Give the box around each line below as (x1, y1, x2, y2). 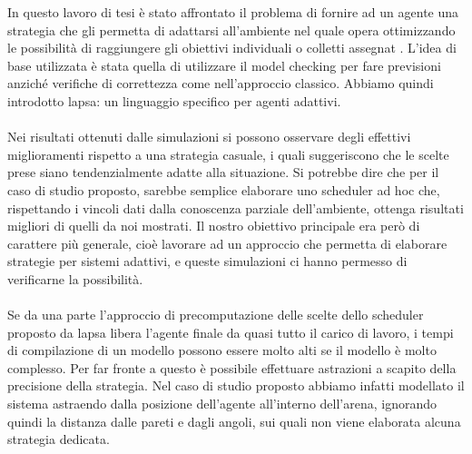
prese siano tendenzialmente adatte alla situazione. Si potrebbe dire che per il (7, 163, 439, 182)
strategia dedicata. (7, 429, 110, 449)
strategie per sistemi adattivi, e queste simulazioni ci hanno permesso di (7, 252, 408, 271)
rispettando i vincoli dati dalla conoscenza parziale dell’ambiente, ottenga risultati (7, 198, 464, 217)
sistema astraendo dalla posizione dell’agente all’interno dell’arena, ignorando (7, 394, 438, 413)
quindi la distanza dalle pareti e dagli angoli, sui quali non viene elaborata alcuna (7, 411, 461, 430)
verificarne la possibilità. (7, 269, 143, 288)
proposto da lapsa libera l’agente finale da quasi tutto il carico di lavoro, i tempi (7, 322, 454, 341)
